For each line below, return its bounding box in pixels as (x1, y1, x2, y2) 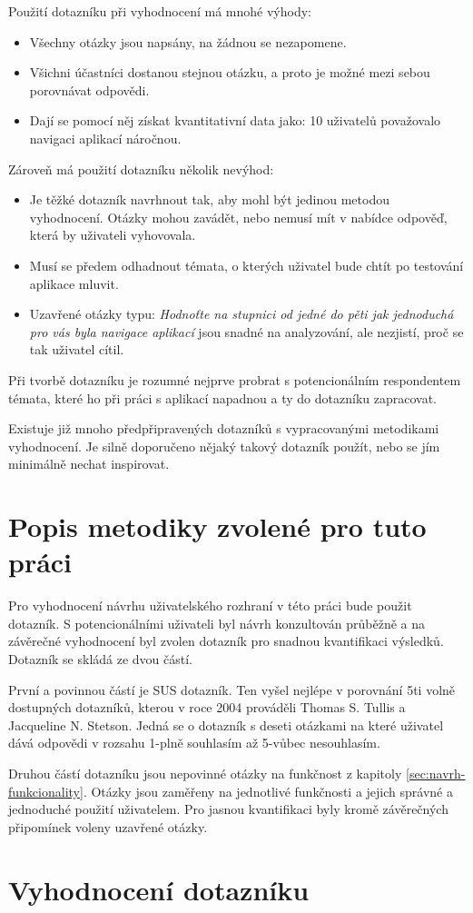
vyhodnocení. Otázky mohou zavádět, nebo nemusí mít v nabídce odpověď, (29, 207, 448, 226)
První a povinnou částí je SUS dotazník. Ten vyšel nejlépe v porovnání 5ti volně (8, 680, 456, 699)
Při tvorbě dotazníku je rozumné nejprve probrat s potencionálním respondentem (8, 370, 461, 389)
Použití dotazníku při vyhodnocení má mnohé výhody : (8, 2, 311, 20)
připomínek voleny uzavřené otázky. (8, 817, 208, 836)
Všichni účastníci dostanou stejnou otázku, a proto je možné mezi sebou (29, 63, 430, 82)
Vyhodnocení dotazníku (8, 870, 310, 908)
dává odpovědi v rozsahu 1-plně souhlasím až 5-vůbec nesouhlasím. (8, 733, 380, 752)
